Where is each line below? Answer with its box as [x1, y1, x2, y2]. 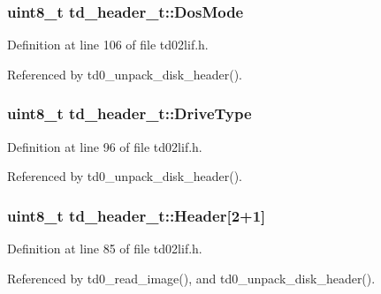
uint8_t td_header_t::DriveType [7, 102, 252, 124]
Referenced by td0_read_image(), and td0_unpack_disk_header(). [7, 268, 376, 287]
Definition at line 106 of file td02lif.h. [7, 35, 209, 54]
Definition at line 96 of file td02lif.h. [7, 137, 202, 155]
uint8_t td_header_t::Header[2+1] [7, 204, 266, 226]
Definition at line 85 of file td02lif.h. [7, 239, 202, 258]
